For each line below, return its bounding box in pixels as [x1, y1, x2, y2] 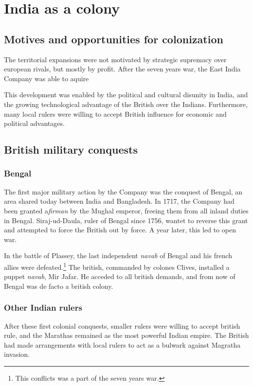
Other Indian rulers [4, 301, 82, 314]
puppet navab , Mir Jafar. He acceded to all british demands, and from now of [4, 271, 235, 281]
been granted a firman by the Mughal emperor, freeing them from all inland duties [4, 205, 249, 215]
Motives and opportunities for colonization [4, 31, 223, 46]
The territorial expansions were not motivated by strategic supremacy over [4, 54, 227, 64]
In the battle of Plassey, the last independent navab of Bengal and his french [4, 250, 233, 261]
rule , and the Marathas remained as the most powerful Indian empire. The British [4, 330, 249, 340]
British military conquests [4, 142, 138, 157]
